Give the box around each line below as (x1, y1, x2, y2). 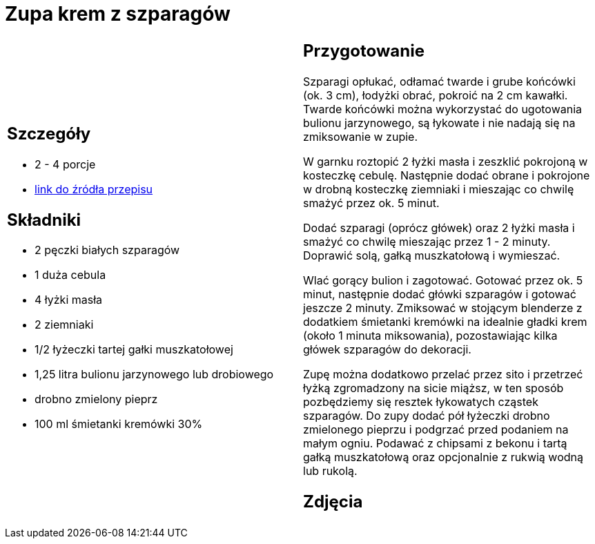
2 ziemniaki (35, 318, 94, 332)
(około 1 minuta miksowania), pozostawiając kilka (303, 328, 558, 342)
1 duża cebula (35, 268, 106, 282)
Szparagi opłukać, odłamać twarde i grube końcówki (303, 74, 576, 88)
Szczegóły (7, 123, 91, 144)
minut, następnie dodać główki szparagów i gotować (303, 286, 576, 301)
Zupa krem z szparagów (5, 2, 231, 26)
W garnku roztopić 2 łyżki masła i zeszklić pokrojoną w (303, 154, 588, 168)
